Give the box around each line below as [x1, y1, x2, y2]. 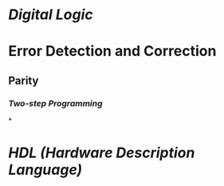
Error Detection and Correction [8, 42, 217, 61]
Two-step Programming [8, 97, 103, 109]
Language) [8, 161, 83, 179]
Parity [8, 73, 39, 87]
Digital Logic [8, 6, 93, 24]
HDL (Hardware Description [8, 144, 195, 162]
